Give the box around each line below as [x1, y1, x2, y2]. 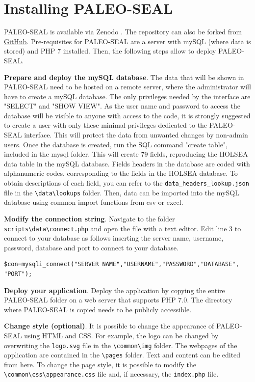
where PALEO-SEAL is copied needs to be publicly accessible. [4, 304, 192, 314]
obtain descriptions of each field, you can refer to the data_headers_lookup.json [4, 178, 249, 188]
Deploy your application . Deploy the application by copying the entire [4, 285, 225, 295]
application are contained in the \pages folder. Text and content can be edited [4, 350, 241, 360]
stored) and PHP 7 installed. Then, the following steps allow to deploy [4, 46, 216, 56]
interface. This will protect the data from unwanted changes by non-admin [24, 130, 248, 140]
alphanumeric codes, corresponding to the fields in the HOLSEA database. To [4, 168, 238, 178]
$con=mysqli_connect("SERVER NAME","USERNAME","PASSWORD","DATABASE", [4, 261, 239, 268]
